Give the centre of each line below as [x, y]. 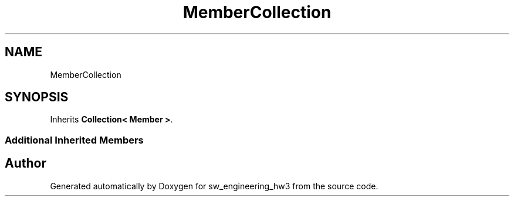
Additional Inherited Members [74, 140]
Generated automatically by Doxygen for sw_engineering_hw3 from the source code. [214, 186]
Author [26, 163]
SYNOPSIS [37, 97]
